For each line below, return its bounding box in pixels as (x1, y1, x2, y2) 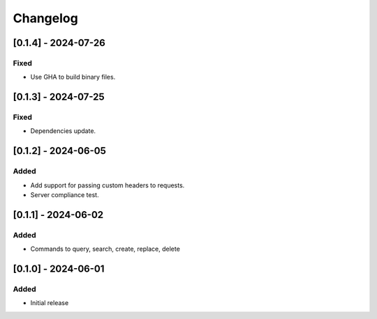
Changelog (13, 10, 78, 26)
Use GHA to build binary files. (30, 73, 116, 81)
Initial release (30, 299, 69, 307)
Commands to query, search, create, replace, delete (30, 244, 181, 254)
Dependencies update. (30, 127, 96, 135)
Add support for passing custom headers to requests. (30, 181, 185, 189)
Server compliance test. (30, 191, 99, 199)
